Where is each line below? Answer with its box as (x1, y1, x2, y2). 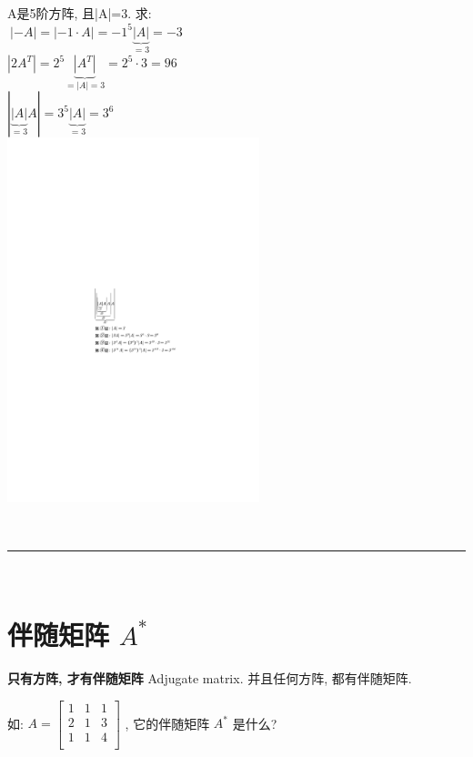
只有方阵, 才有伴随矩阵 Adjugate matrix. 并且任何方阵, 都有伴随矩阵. (7, 669, 412, 688)
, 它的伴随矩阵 (125, 713, 210, 732)
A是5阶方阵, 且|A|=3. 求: (7, 4, 152, 22)
